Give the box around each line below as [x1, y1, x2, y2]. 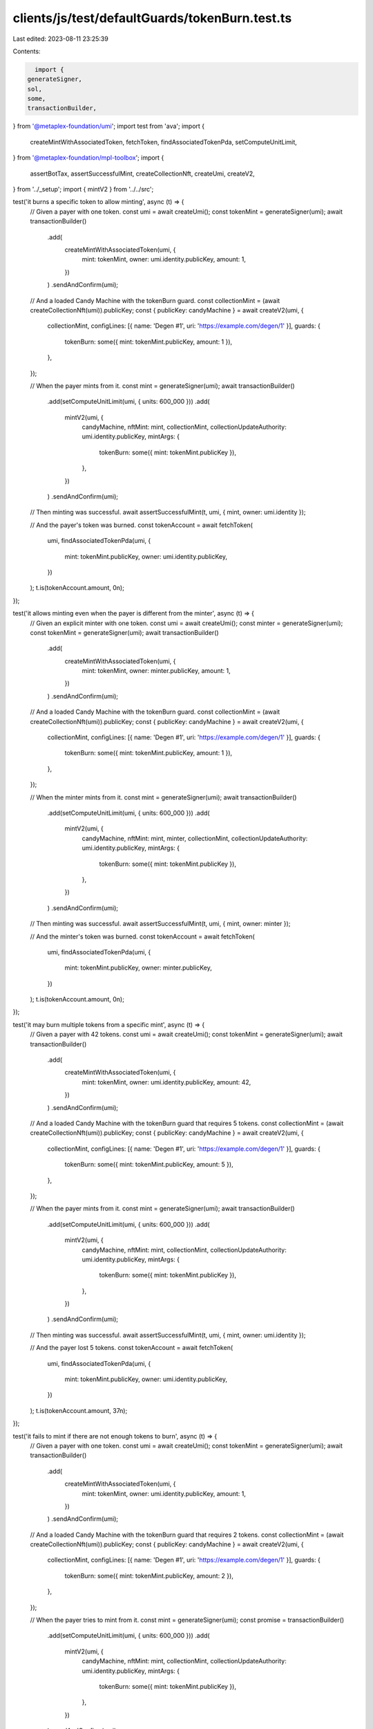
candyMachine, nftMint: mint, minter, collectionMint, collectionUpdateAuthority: [82, 834, 308, 842]
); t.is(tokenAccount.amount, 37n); [30, 1406, 128, 1414]
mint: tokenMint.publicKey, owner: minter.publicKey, [64, 963, 212, 972]
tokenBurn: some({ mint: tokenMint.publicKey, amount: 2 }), [64, 1571, 234, 1580]
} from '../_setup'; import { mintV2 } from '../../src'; [12, 185, 154, 194]
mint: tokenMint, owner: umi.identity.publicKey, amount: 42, [82, 1078, 251, 1086]
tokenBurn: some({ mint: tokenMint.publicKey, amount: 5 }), [64, 1161, 234, 1169]
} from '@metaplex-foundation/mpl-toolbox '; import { [12, 154, 164, 162]
